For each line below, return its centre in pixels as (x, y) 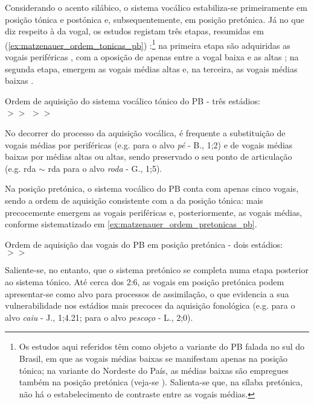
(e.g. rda (21, 168)
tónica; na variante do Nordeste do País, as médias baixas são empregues (154, 370)
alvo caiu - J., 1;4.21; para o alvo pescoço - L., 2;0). (99, 317)
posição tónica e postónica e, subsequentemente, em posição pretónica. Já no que (155, 19)
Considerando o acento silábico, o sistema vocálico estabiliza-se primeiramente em (156, 7)
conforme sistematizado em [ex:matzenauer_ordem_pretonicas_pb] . (131, 224)
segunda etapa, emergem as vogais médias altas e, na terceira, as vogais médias (151, 68)
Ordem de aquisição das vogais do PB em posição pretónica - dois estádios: (144, 244)
